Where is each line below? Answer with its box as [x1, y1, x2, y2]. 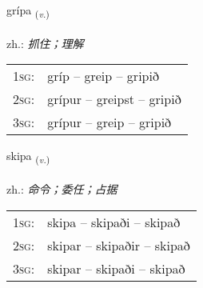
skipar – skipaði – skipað [47, 258, 185, 278]
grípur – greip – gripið [47, 113, 172, 132]
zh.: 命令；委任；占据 [6, 181, 117, 198]
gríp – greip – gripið [47, 66, 159, 86]
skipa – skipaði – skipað [47, 212, 181, 231]
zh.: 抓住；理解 [6, 34, 84, 51]
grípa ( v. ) [6, 2, 50, 20]
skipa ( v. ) [6, 147, 50, 166]
